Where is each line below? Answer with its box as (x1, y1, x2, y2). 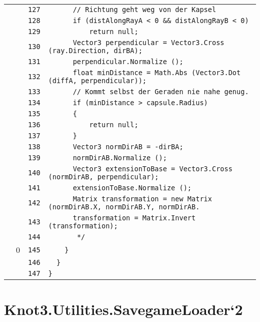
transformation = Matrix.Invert (72, 214, 196, 222)
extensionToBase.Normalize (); (72, 184, 192, 192)
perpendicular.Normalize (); (72, 58, 183, 66)
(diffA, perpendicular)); (48, 77, 146, 85)
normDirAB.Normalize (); (72, 154, 167, 162)
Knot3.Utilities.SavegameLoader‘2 (4, 299, 243, 319)
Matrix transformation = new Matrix (72, 195, 212, 203)
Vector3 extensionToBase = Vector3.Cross (72, 165, 232, 173)
